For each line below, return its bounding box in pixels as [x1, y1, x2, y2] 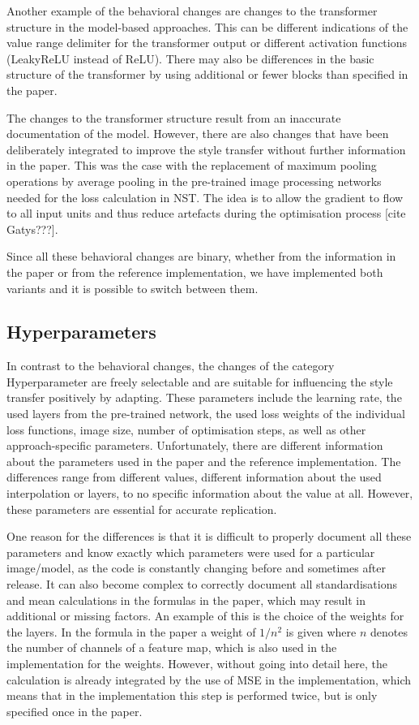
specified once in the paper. [6, 702, 143, 719]
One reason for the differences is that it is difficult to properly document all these [6, 528, 412, 545]
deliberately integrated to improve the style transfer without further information [6, 140, 406, 158]
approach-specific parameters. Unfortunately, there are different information [6, 437, 383, 454]
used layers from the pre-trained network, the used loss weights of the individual [6, 405, 405, 422]
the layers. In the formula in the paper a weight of [6, 623, 256, 640]
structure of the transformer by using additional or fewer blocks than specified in [6, 66, 408, 83]
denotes [370, 623, 408, 640]
